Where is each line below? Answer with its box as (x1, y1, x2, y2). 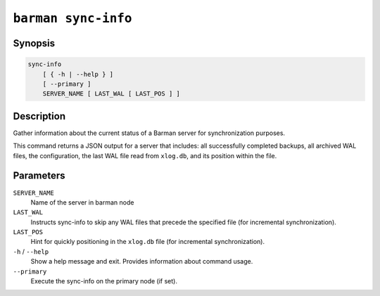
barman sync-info (13, 11, 132, 26)
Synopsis (13, 37, 56, 49)
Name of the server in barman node (30, 198, 134, 207)
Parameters (13, 169, 65, 182)
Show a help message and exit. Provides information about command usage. (30, 257, 253, 266)
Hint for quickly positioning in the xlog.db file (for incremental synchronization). (30, 238, 265, 246)
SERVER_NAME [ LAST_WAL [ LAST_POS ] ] (42, 90, 181, 98)
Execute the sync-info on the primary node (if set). (30, 277, 177, 285)
